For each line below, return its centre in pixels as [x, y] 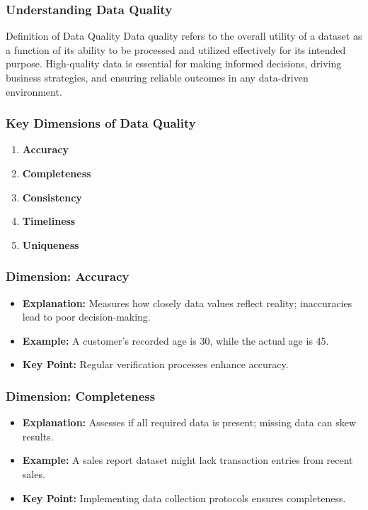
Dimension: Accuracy [68, 276]
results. [38, 436]
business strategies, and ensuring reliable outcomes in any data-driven [157, 77]
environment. [34, 91]
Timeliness [49, 221]
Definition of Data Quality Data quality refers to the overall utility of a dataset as [184, 36]
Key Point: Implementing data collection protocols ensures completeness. [184, 498]
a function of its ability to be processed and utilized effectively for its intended [176, 49]
